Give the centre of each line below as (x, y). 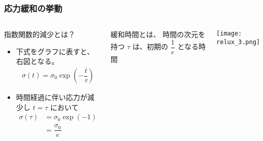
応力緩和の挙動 (33, 8)
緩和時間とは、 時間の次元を (158, 34)
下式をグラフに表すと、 (55, 51)
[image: (229, 34)
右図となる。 (37, 61)
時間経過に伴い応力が (52, 97)
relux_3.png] (238, 42)
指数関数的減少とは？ (40, 34)
